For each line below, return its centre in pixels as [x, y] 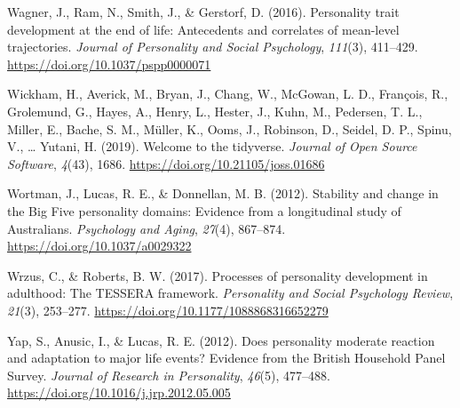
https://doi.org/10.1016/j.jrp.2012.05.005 [119, 392]
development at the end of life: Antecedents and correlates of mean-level [203, 29]
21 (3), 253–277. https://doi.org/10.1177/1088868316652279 [168, 310]
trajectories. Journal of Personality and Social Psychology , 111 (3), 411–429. [213, 47]
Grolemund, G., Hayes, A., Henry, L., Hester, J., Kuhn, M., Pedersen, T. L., [215, 111]
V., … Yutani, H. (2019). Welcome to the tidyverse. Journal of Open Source [212, 146]
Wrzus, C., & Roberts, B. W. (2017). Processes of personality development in [218, 275]
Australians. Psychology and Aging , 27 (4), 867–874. [147, 228]
